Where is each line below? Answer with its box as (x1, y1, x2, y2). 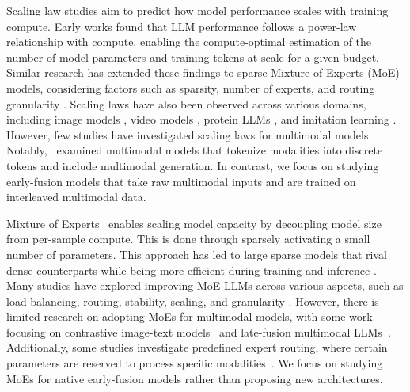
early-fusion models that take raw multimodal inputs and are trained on (6, 173, 356, 189)
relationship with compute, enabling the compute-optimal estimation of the (6, 33, 372, 50)
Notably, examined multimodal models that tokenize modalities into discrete (6, 142, 383, 158)
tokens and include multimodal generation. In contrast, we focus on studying (6, 157, 379, 173)
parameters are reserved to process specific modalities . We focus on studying (6, 355, 383, 371)
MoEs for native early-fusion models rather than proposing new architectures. (6, 370, 383, 386)
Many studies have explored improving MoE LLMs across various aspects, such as (6, 277, 404, 294)
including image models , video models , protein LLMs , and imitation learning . (6, 111, 397, 127)
